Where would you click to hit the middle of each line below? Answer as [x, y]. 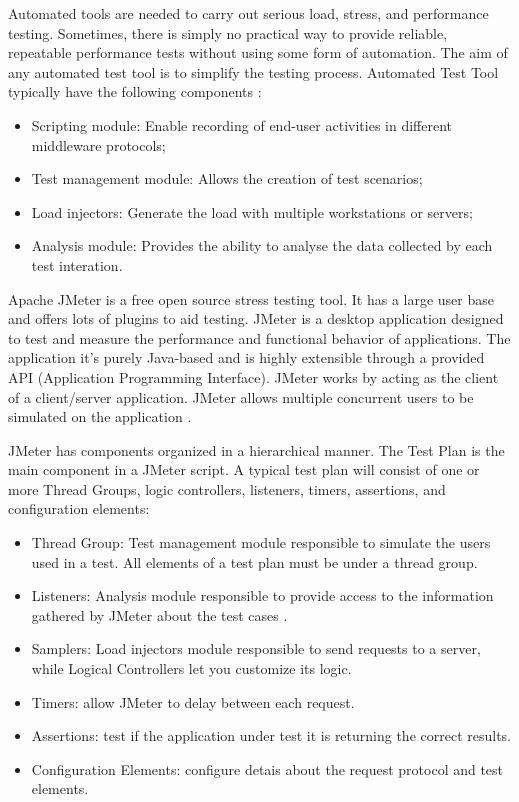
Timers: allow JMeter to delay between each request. [193, 701]
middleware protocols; [98, 144]
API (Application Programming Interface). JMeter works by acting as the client [253, 376]
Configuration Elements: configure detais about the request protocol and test [267, 768]
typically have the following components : [135, 91]
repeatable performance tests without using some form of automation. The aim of [258, 52]
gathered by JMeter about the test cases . [159, 614]
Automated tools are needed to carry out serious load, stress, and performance [248, 13]
